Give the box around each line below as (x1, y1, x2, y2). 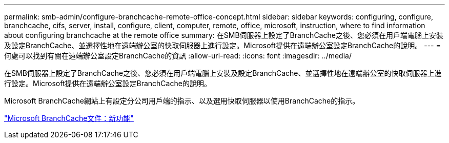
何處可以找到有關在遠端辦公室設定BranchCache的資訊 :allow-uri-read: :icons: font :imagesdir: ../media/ (4, 51, 352, 60)
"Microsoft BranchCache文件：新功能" (4, 114, 134, 122)
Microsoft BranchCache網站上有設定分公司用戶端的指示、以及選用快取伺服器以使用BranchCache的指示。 (4, 96, 360, 105)
